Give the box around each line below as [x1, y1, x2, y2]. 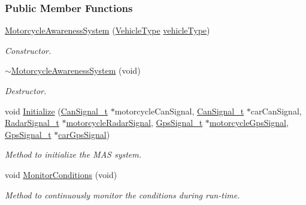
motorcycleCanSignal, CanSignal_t [114, 104, 244, 117]
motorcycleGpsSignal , [209, 116, 289, 129]
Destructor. [5, 85, 47, 97]
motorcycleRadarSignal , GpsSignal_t [66, 116, 203, 129]
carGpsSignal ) [58, 128, 110, 140]
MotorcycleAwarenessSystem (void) [11, 64, 141, 77]
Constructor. [5, 44, 51, 56]
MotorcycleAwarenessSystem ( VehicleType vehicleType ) [5, 24, 210, 37]
